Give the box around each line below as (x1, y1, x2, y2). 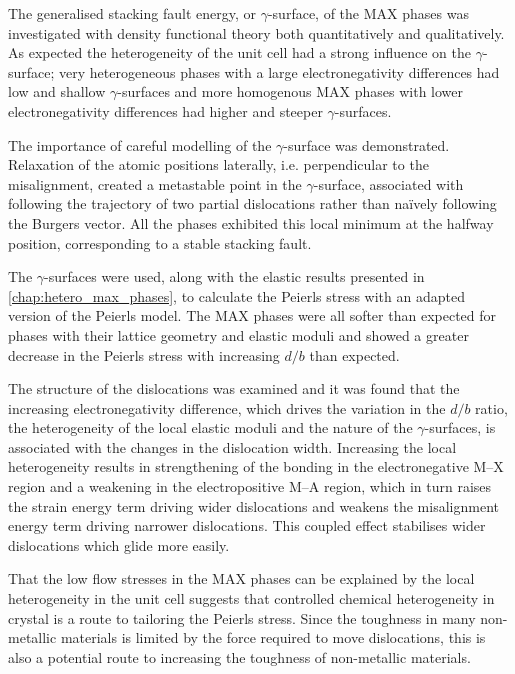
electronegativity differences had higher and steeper (8, 100, 323, 121)
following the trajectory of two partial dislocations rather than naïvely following (8, 193, 497, 214)
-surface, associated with (313, 173, 464, 194)
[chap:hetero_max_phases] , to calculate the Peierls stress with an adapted (8, 285, 465, 306)
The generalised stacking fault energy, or (8, 3, 256, 23)
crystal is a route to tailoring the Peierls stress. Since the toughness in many (8, 607, 476, 628)
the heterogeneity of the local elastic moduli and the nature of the (8, 417, 413, 438)
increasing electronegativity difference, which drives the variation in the (8, 397, 446, 418)
